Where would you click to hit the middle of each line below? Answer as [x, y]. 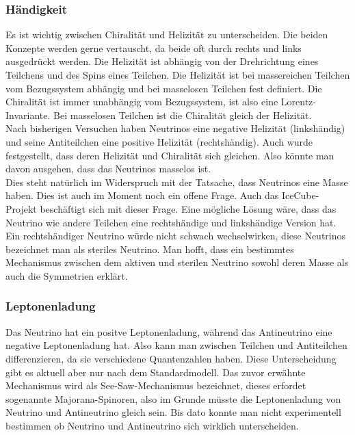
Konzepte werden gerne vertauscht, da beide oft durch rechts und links [154, 48]
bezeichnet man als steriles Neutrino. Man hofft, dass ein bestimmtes [150, 249]
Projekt [21, 208]
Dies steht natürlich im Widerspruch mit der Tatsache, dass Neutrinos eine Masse [177, 182]
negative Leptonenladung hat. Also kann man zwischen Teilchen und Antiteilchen [176, 345]
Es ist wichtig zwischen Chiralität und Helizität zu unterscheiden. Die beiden [167, 35]
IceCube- [300, 195]
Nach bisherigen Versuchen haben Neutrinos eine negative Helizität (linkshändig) [175, 128]
